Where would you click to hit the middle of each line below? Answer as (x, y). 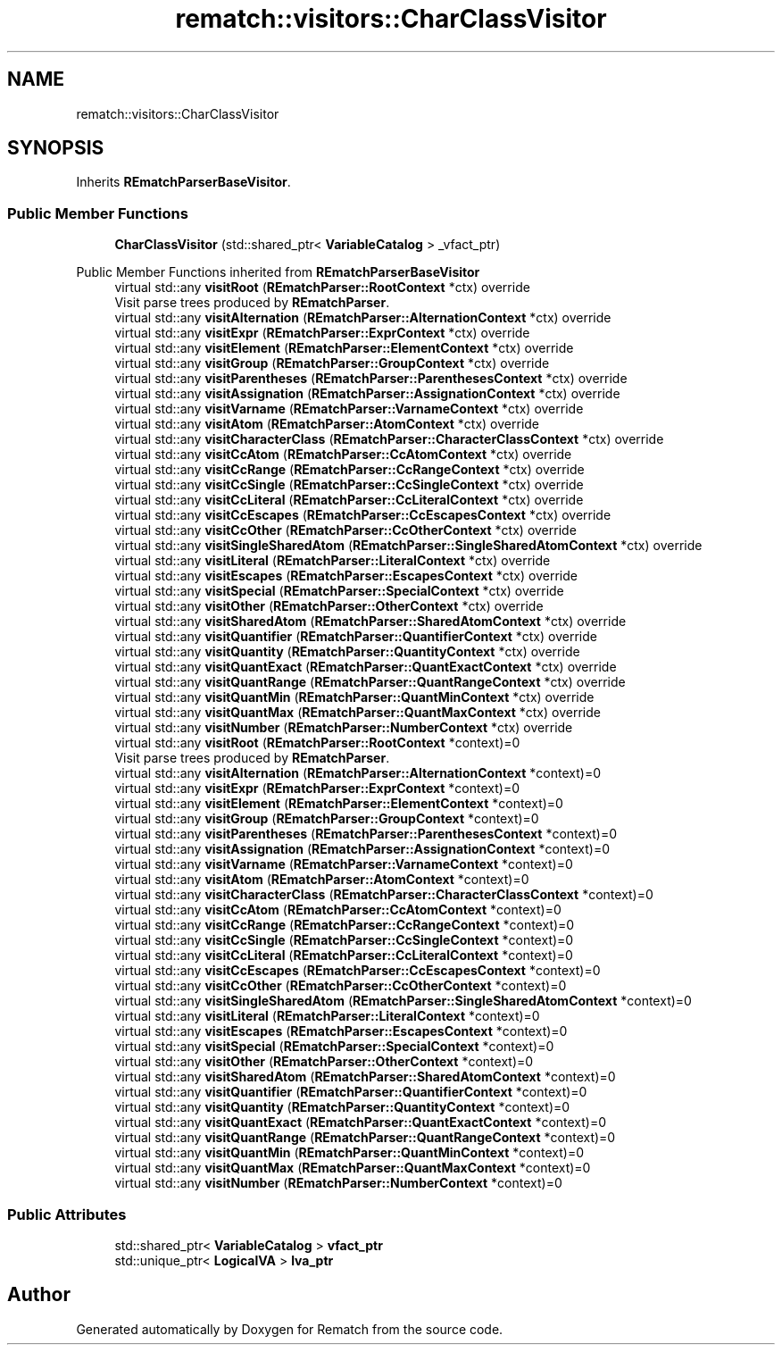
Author (39, 1295)
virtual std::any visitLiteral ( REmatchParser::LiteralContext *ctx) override (333, 561)
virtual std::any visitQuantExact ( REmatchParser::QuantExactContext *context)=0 (361, 1122)
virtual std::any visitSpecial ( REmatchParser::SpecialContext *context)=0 (334, 1047)
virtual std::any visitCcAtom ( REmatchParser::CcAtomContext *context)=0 (338, 910)
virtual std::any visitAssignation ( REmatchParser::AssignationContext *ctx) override (367, 394)
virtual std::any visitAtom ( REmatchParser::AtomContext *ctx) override (327, 424)
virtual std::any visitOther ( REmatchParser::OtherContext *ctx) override (329, 606)
